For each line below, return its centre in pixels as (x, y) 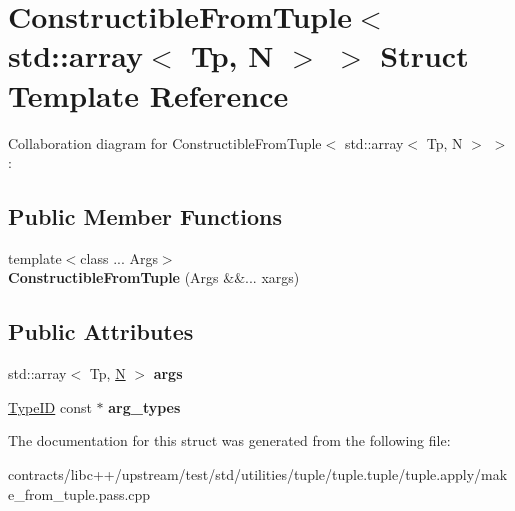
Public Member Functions (145, 216)
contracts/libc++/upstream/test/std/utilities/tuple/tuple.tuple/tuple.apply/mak (258, 474)
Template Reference (148, 94)
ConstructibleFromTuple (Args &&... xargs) (154, 277)
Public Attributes (101, 331)
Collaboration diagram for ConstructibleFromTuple (165, 142)
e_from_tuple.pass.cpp (79, 493)
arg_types (144, 406)
